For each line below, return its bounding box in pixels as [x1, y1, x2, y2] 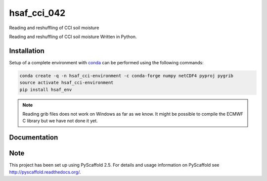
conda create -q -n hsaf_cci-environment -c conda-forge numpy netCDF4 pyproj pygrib [19, 73, 233, 79]
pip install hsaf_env [19, 87, 72, 92]
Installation [9, 46, 44, 55]
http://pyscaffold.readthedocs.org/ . [9, 169, 81, 175]
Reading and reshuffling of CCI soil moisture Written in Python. [9, 34, 137, 40]
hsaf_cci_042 [9, 7, 66, 18]
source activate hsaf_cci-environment [19, 80, 114, 86]
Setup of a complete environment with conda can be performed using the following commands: [9, 59, 204, 65]
